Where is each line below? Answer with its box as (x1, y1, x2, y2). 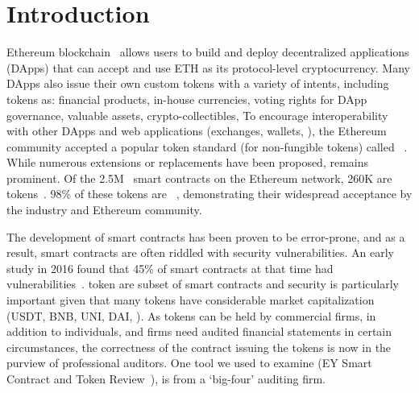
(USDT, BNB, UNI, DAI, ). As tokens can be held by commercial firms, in (6, 307, 376, 324)
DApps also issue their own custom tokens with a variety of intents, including (6, 75, 389, 92)
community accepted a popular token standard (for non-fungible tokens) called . (6, 138, 408, 155)
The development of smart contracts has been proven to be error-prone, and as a (6, 228, 405, 245)
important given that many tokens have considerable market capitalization (6, 292, 375, 308)
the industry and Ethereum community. (6, 201, 202, 218)
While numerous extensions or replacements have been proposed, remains (6, 154, 369, 171)
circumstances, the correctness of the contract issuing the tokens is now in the (6, 338, 392, 355)
